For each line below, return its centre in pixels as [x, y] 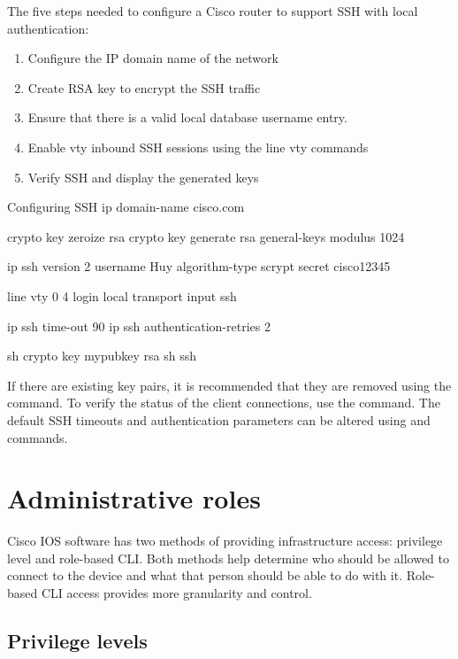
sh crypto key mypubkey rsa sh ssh [102, 356]
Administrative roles [134, 498]
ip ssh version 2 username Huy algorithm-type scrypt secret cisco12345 [199, 266]
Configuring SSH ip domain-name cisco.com [126, 207]
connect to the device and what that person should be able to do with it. [205, 575]
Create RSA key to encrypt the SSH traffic [144, 87]
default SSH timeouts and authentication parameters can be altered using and [219, 419]
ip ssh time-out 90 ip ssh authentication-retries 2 [139, 326]
